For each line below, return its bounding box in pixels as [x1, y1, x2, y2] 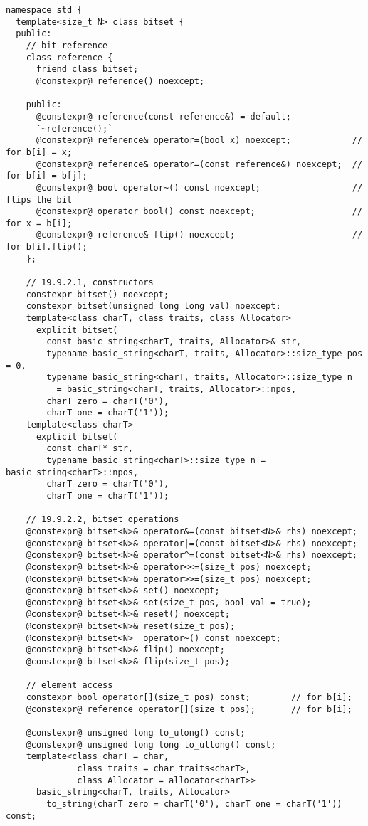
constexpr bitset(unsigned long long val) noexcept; [26, 301, 281, 312]
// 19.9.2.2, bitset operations [26, 514, 179, 525]
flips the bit [6, 194, 73, 205]
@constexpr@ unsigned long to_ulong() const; [26, 728, 246, 738]
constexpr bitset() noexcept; [26, 289, 169, 300]
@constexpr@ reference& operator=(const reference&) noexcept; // [36, 159, 363, 169]
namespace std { [6, 5, 83, 15]
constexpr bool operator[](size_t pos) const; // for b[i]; [26, 692, 352, 703]
